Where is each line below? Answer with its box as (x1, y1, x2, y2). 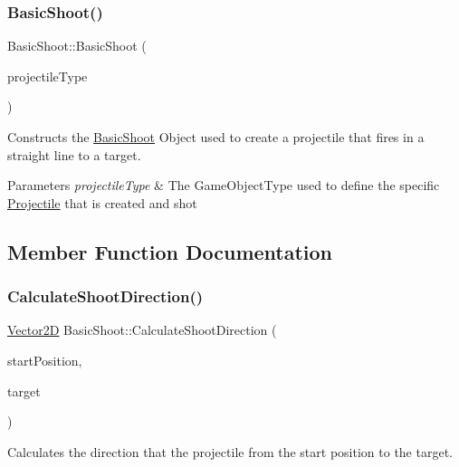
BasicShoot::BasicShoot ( (7, 36, 147, 55)
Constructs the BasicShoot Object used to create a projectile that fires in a (7, 128, 425, 146)
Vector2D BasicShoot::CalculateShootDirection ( (7, 320, 277, 339)
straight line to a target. (7, 145, 141, 164)
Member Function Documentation (7, 237, 333, 265)
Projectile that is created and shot (7, 193, 197, 212)
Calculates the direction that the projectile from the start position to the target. (7, 442, 453, 461)
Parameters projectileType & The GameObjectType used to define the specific (7, 176, 440, 195)
